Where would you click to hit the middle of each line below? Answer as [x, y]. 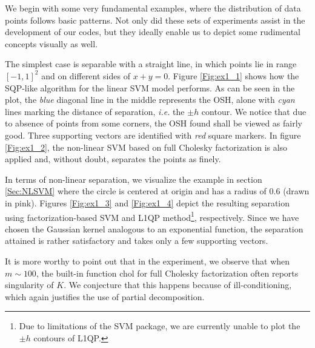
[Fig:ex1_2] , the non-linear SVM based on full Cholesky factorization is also [146, 147]
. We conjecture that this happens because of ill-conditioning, [178, 285]
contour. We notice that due [254, 111]
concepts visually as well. [51, 43]
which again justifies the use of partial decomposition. [105, 296]
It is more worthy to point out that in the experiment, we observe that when [148, 261]
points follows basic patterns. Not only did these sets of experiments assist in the [155, 20]
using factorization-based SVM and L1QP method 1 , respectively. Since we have [152, 216]
